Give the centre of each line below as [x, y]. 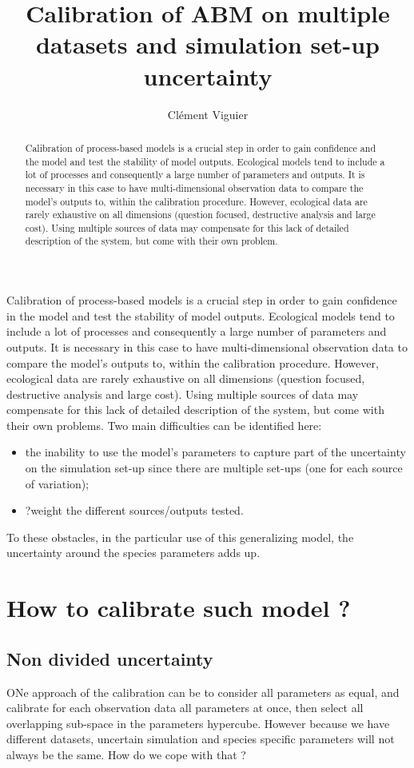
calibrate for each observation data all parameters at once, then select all [185, 708]
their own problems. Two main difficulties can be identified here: [164, 425]
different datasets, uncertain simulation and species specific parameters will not [201, 739]
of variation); [57, 483]
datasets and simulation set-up [208, 44]
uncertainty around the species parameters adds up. [133, 553]
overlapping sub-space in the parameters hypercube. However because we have [198, 723]
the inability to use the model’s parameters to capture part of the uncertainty [215, 452]
